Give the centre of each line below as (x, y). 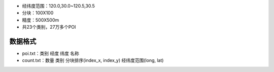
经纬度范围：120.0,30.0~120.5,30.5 (58, 6)
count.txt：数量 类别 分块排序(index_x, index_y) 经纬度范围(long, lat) (93, 60)
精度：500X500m (41, 20)
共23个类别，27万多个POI (49, 27)
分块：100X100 (38, 13)
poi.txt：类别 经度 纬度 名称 (51, 53)
